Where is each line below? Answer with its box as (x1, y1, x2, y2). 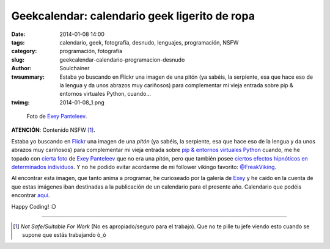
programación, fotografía (59, 48, 123, 55)
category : (11, 48, 37, 55)
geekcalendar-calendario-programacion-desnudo (59, 56, 185, 63)
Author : (11, 65, 32, 72)
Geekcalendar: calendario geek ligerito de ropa (11, 9, 255, 23)
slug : (11, 56, 24, 63)
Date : (11, 31, 26, 38)
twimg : (11, 98, 30, 106)
